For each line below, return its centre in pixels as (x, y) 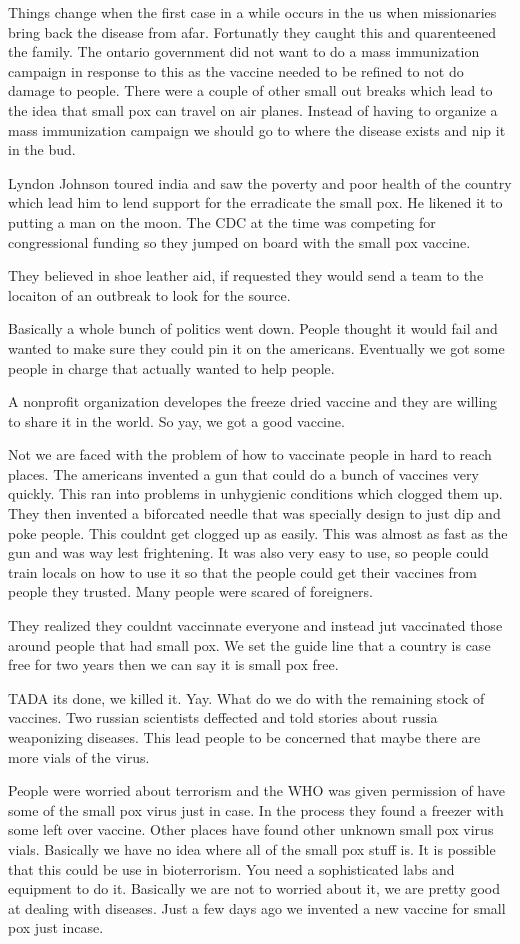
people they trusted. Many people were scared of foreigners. (190, 591)
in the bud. (42, 149)
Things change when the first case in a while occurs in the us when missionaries (252, 12)
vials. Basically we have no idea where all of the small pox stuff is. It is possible (252, 848)
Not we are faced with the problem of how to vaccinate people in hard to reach (250, 454)
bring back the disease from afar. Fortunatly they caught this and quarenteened (252, 31)
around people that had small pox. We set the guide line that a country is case (249, 644)
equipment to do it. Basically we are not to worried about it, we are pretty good (254, 888)
